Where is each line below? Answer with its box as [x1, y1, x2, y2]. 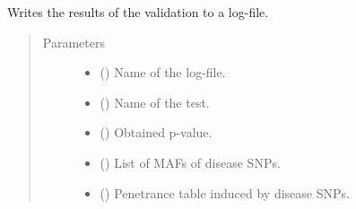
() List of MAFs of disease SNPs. [100, 152, 281, 171]
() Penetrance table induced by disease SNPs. [100, 183, 350, 202]
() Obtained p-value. [100, 123, 213, 142]
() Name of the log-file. [100, 63, 226, 82]
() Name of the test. [100, 92, 210, 111]
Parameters [42, 32, 105, 51]
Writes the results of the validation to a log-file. [7, 3, 269, 21]
